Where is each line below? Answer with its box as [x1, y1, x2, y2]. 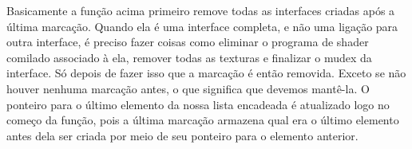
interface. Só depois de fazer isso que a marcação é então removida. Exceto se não [6, 65, 406, 81]
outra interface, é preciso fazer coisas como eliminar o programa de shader [6, 33, 369, 50]
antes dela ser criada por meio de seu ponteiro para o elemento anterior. [6, 127, 359, 143]
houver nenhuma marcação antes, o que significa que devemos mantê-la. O [6, 80, 370, 96]
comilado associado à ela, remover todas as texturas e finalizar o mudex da [6, 49, 372, 65]
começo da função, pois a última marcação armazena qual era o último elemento [6, 112, 399, 128]
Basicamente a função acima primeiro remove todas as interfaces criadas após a [6, 2, 395, 18]
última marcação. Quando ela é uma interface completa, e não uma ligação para [6, 18, 398, 34]
